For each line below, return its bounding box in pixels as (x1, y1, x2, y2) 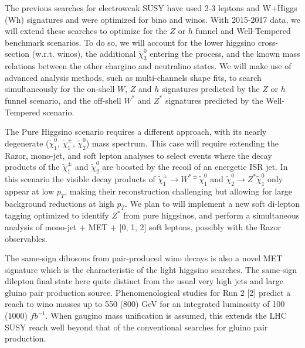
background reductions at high (5, 197, 114, 209)
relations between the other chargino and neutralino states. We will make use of (5, 60, 292, 72)
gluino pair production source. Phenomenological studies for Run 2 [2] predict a (5, 286, 291, 298)
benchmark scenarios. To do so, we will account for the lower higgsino (5, 36, 256, 48)
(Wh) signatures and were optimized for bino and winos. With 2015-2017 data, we (5, 13, 300, 25)
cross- (257, 36, 279, 48)
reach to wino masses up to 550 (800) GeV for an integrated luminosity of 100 (5, 298, 285, 310)
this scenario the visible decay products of (5, 172, 155, 185)
